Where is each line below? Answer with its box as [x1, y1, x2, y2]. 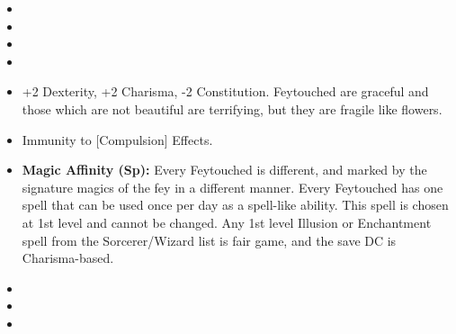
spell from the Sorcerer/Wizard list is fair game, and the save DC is [22, 230, 397, 249]
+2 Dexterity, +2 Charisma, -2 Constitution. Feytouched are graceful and [22, 82, 429, 101]
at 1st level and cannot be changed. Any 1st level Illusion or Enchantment [22, 212, 432, 231]
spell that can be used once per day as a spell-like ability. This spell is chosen [22, 195, 449, 214]
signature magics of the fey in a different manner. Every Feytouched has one [22, 177, 443, 196]
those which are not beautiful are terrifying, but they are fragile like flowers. [22, 99, 443, 118]
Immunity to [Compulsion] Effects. [22, 130, 213, 149]
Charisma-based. [22, 248, 114, 267]
